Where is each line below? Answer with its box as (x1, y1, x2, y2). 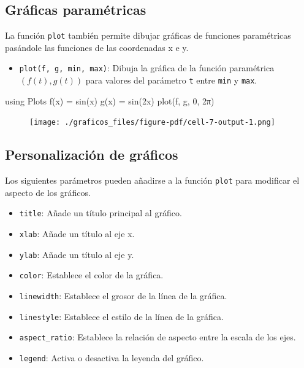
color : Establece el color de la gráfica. (19, 268, 164, 281)
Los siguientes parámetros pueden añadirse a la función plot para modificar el (5, 174, 300, 187)
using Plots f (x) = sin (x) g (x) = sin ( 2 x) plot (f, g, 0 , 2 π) (5, 94, 215, 107)
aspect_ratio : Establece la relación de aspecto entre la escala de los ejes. (19, 331, 296, 343)
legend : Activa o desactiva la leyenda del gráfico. (19, 351, 204, 364)
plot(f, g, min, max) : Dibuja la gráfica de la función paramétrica (19, 61, 275, 74)
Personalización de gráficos (5, 145, 178, 164)
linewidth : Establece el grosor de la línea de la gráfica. (19, 289, 227, 302)
